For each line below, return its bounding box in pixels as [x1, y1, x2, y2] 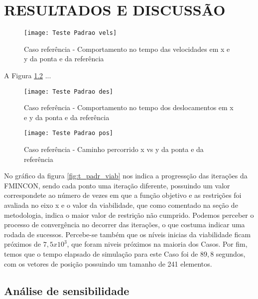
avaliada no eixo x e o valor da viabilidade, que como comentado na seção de [4, 200, 238, 210]
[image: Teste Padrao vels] [24, 29, 117, 37]
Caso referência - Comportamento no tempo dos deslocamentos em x [24, 102, 234, 113]
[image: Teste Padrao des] [24, 88, 113, 95]
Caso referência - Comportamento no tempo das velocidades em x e [24, 43, 230, 54]
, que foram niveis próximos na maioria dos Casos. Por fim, [67, 239, 248, 249]
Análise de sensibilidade [4, 283, 129, 298]
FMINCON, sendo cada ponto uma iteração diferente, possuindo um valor [4, 180, 230, 190]
